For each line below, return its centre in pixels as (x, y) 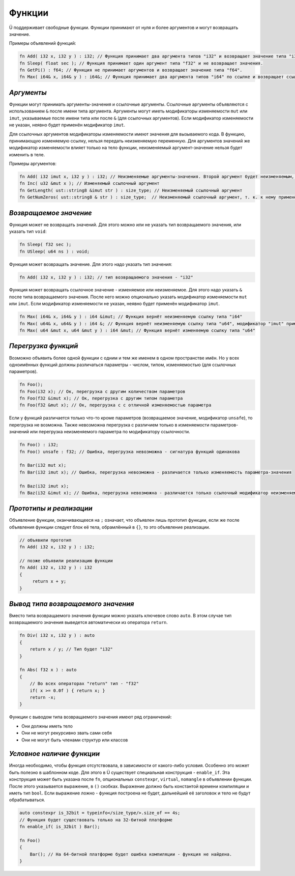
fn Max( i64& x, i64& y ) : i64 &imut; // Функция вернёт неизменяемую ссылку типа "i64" (131, 317)
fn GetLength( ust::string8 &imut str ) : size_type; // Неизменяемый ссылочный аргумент (131, 190)
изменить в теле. (27, 154)
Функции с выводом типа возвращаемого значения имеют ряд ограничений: (90, 717)
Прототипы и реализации (51, 509)
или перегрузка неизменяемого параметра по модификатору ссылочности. (110, 432)
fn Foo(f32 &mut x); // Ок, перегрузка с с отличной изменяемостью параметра (115, 405)
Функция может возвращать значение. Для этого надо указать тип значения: (91, 264)
